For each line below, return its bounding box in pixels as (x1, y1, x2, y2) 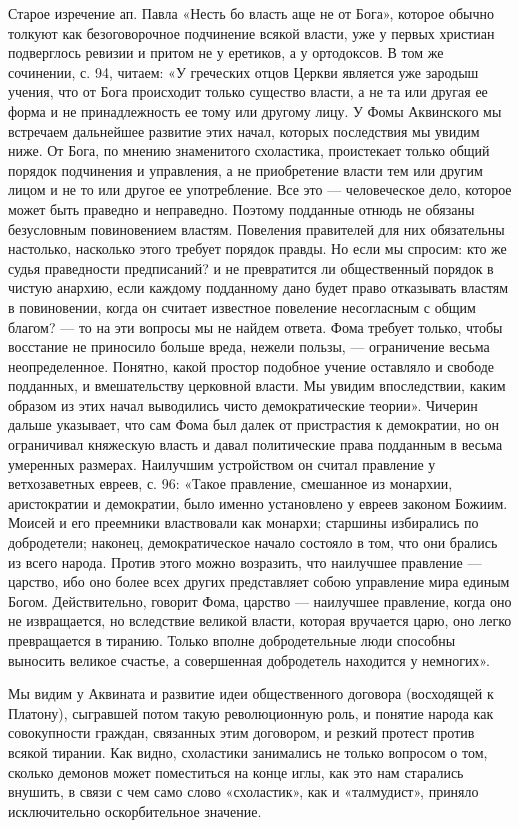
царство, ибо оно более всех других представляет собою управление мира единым (8, 571, 510, 592)
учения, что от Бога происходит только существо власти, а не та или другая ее (8, 81, 488, 102)
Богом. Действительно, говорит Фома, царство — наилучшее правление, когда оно (8, 590, 512, 611)
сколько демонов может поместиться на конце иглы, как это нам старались (8, 761, 464, 782)
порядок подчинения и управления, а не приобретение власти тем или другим (8, 159, 483, 180)
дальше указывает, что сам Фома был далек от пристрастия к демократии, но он (8, 414, 500, 435)
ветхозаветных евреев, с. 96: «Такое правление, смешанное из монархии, (8, 473, 453, 494)
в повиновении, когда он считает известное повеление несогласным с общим (8, 296, 476, 317)
